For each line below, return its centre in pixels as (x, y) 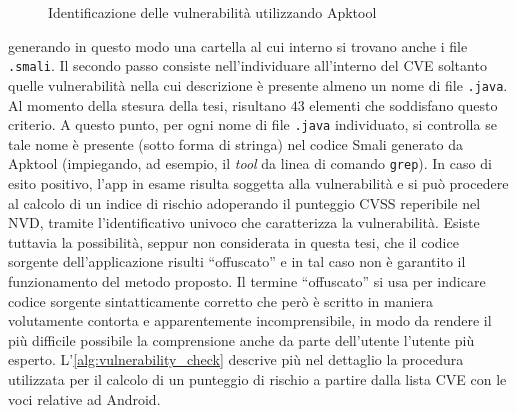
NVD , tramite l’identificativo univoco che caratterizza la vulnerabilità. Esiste (244, 222)
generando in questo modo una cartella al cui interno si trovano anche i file (238, 45)
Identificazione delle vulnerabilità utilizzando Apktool (212, 12)
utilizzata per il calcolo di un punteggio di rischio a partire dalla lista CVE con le (257, 378)
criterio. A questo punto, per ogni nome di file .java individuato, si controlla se (252, 124)
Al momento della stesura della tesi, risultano (147, 104)
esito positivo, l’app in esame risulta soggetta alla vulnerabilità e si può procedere (258, 183)
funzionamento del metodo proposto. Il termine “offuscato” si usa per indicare (247, 280)
